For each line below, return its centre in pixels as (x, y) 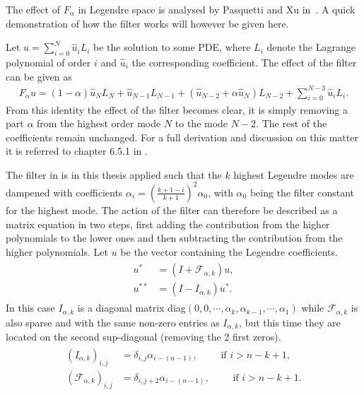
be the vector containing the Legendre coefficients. (229, 251)
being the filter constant (302, 192)
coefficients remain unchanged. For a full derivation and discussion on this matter (182, 137)
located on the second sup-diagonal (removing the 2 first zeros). (143, 337)
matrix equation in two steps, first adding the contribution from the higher (168, 224)
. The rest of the (292, 123)
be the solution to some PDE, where (172, 47)
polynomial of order (48, 62)
